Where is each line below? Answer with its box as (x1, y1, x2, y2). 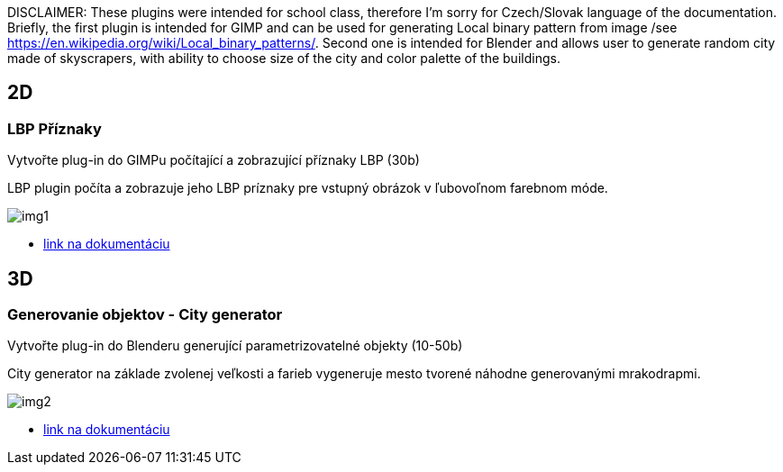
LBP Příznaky (7, 119, 102, 138)
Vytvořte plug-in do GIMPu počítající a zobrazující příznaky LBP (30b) (7, 152, 420, 168)
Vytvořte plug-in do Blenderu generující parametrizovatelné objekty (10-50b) (7, 338, 463, 354)
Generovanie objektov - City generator (7, 305, 283, 324)
